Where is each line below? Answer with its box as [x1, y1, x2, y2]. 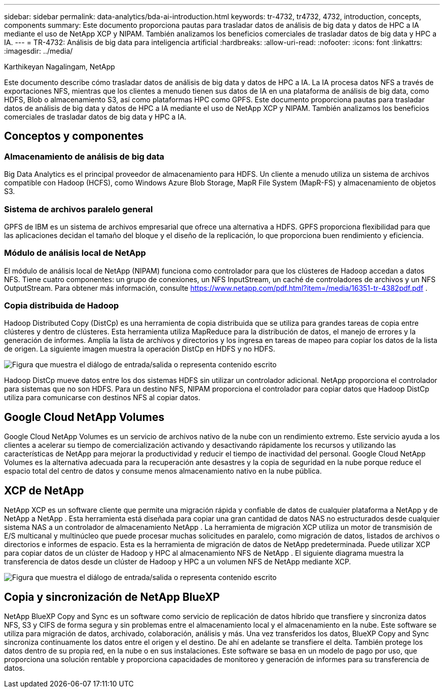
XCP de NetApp [4, 484, 84, 497]
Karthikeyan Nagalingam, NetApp [4, 62, 115, 71]
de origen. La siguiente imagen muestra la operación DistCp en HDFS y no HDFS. [4, 344, 275, 354]
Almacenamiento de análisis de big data [4, 151, 165, 162]
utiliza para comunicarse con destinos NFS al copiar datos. [4, 393, 201, 402]
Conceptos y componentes [4, 130, 144, 143]
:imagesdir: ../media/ [4, 47, 73, 55]
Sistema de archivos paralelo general [4, 204, 153, 214]
